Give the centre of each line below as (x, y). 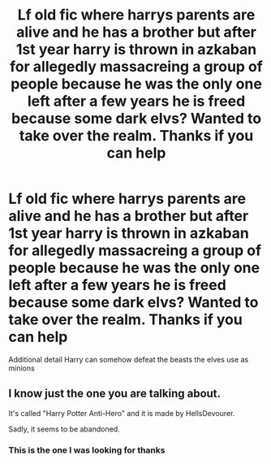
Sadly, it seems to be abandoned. (64, 429)
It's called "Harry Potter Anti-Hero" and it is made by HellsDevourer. (122, 413)
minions (22, 368)
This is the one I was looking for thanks (87, 450)
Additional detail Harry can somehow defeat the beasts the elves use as (129, 359)
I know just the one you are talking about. (115, 394)
